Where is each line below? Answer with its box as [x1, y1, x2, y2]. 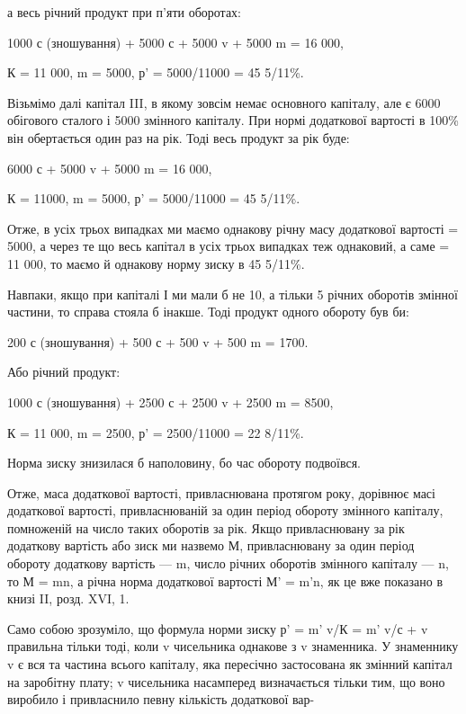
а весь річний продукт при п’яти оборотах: [7, 3, 241, 21]
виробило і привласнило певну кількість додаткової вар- [7, 690, 315, 709]
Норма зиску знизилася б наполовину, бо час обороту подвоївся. [7, 453, 361, 472]
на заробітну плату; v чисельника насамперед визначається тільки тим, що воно [7, 672, 445, 691]
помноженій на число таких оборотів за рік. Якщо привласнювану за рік [7, 518, 405, 537]
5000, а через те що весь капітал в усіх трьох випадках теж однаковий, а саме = [7, 237, 450, 255]
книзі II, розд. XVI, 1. [7, 589, 130, 608]
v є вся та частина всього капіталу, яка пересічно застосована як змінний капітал [7, 655, 453, 674]
